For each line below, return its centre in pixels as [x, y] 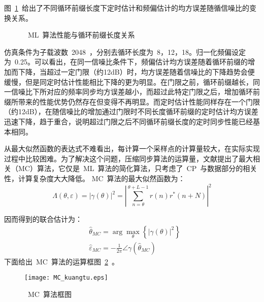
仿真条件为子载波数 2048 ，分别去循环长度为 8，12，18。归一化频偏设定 [125, 52]
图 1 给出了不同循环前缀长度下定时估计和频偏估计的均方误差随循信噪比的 [127, 8]
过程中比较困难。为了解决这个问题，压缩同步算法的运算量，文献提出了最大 [128, 158]
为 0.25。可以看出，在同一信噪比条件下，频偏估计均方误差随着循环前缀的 [126, 62]
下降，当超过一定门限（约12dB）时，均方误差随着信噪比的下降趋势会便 [136, 71]
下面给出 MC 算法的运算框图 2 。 [61, 261]
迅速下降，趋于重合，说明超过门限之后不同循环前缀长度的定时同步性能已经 [128, 121]
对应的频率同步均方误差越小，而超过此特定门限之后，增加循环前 [153, 92]
